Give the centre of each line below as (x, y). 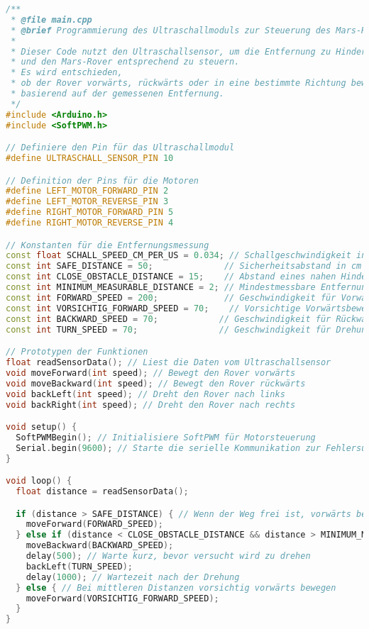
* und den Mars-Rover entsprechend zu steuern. (125, 62)
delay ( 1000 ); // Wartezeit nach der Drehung (133, 577)
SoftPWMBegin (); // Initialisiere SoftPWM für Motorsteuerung (166, 437)
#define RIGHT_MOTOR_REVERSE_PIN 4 (90, 223)
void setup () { (42, 427)
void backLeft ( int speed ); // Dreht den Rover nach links (145, 394)
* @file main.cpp (51, 20)
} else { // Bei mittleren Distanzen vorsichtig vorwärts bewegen (176, 588)
